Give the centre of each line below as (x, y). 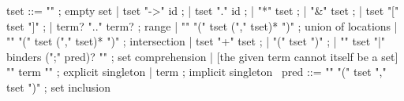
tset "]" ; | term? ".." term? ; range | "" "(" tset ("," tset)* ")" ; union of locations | (202, 25)
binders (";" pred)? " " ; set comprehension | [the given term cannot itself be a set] (202, 56)
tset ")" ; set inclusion (59, 87)
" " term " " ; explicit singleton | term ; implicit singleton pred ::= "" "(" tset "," (196, 72)
